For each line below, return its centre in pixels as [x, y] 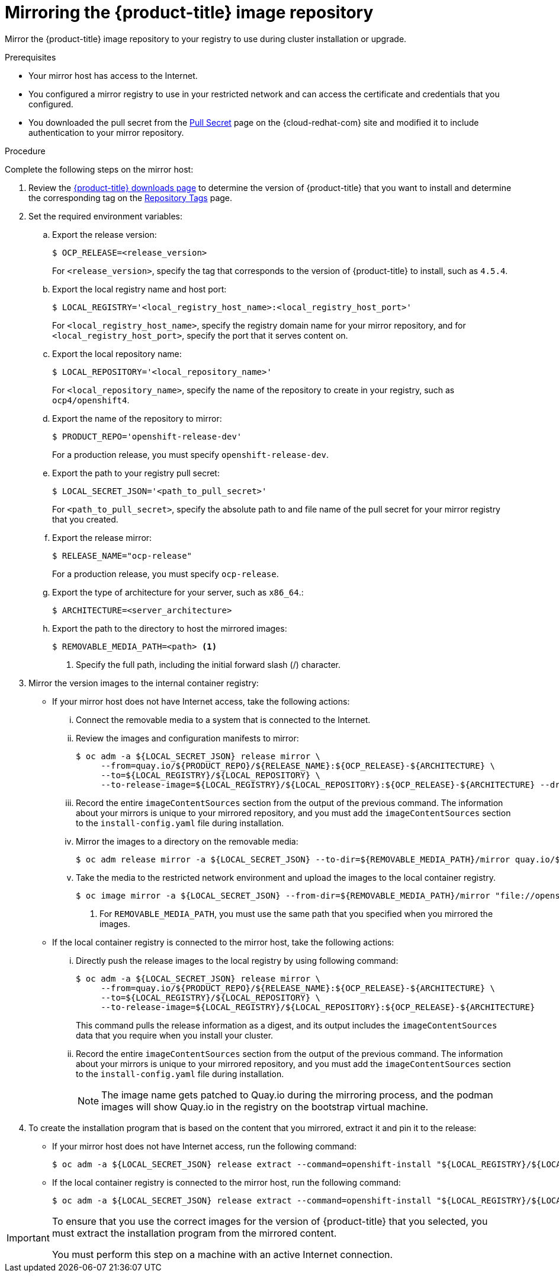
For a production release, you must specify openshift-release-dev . [191, 454]
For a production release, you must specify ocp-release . [166, 574]
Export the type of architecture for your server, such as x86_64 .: [178, 592]
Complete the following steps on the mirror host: [99, 169]
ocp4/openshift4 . [91, 400]
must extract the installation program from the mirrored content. [194, 1233]
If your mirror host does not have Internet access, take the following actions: [201, 701]
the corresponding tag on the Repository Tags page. [131, 198]
